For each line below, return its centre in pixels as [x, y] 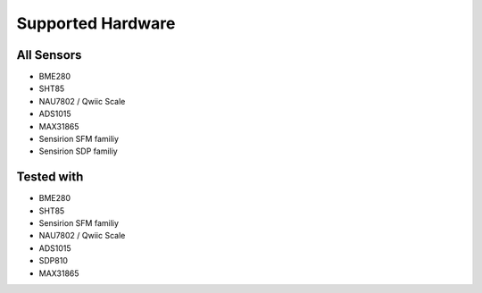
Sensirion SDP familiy [78, 151]
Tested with [50, 177]
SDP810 [54, 261]
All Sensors [49, 55]
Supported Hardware [96, 23]
